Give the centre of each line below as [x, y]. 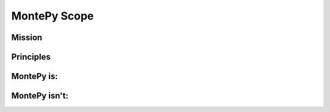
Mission [27, 37]
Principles [31, 57]
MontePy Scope [53, 16]
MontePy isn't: [40, 96]
